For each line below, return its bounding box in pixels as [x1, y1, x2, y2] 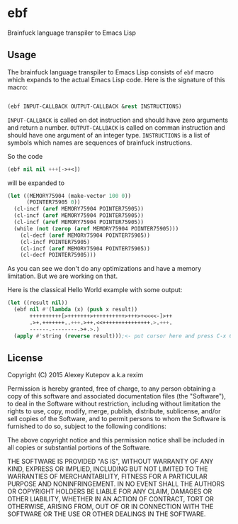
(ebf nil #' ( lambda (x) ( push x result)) [13, 306, 138, 313]
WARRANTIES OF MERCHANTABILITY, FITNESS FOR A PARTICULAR [7, 472, 208, 481]
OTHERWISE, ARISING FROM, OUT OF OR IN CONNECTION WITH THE [7, 502, 214, 511]
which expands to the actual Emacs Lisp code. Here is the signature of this [7, 75, 225, 84]
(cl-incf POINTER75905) [20, 238, 91, 245]
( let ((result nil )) [7, 299, 69, 306]
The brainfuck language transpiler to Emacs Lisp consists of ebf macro [7, 67, 214, 76]
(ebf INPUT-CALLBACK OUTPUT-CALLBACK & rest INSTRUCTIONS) [7, 103, 182, 110]
